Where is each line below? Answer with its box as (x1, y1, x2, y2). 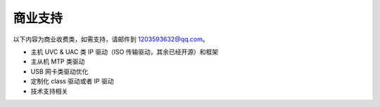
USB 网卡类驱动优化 (30, 67, 89, 76)
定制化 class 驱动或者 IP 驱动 (30, 77, 114, 85)
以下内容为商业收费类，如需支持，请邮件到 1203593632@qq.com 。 (13, 35, 209, 43)
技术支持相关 (30, 87, 68, 95)
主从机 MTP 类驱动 (30, 57, 85, 66)
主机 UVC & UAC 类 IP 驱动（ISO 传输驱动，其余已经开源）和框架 (30, 48, 219, 56)
